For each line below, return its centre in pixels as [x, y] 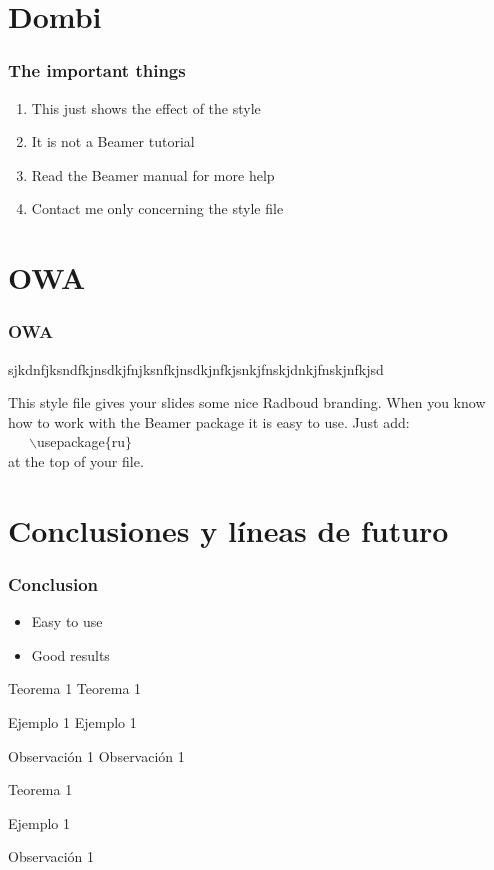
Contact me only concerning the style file [157, 208]
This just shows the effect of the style [146, 107]
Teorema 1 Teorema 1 [75, 688]
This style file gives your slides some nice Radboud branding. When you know [247, 402]
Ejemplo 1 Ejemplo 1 [72, 721]
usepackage [70, 441]
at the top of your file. [76, 460]
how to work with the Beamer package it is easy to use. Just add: [209, 421]
